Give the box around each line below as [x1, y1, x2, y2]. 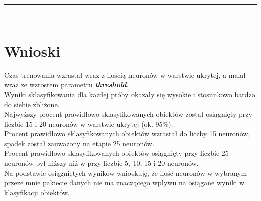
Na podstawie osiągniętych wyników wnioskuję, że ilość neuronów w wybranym [4, 167, 247, 178]
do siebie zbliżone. [4, 99, 60, 109]
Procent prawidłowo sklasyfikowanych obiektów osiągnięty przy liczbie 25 [4, 148, 229, 158]
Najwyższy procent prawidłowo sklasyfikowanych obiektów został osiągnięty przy [4, 109, 252, 119]
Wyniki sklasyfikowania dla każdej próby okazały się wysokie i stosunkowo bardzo [4, 89, 255, 99]
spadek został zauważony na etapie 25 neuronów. [4, 138, 154, 148]
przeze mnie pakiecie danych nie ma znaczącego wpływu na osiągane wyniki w [4, 177, 245, 188]
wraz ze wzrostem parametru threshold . [4, 79, 129, 90]
